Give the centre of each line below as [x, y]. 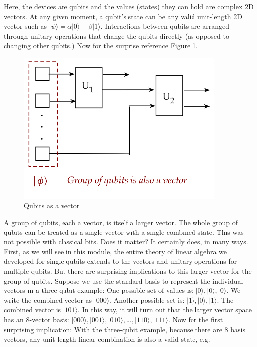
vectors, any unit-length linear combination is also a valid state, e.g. [107, 339]
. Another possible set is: [147, 300]
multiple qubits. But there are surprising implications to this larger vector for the [128, 271]
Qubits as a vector [52, 205]
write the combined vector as [48, 300]
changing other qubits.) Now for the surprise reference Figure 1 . [101, 45]
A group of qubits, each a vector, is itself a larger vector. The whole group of [121, 222]
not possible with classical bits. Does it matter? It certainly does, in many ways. [126, 242]
